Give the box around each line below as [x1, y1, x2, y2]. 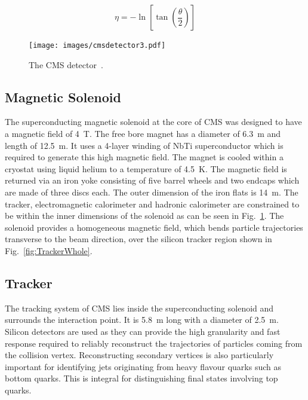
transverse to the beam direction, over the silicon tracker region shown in [5, 233, 272, 245]
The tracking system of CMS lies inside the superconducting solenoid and [5, 301, 274, 314]
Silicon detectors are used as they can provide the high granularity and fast [5, 325, 281, 337]
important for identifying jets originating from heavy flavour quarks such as [5, 360, 281, 372]
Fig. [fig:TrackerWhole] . [5, 244, 93, 257]
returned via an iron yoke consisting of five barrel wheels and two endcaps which [5, 174, 300, 187]
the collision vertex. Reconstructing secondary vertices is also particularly [5, 349, 274, 361]
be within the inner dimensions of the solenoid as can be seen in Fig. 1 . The [5, 209, 284, 222]
